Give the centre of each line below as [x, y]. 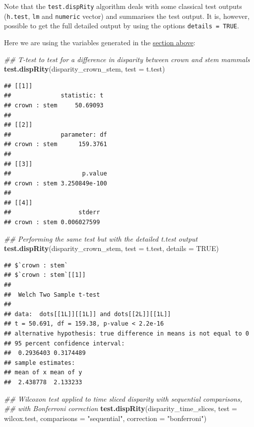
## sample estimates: [40, 363]
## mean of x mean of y [43, 373]
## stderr [52, 213]
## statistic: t [54, 96]
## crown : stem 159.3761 [56, 144]
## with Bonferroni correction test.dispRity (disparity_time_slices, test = [121, 408]
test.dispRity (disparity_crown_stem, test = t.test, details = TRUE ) [112, 248]
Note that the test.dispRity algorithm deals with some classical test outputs [123, 6]
